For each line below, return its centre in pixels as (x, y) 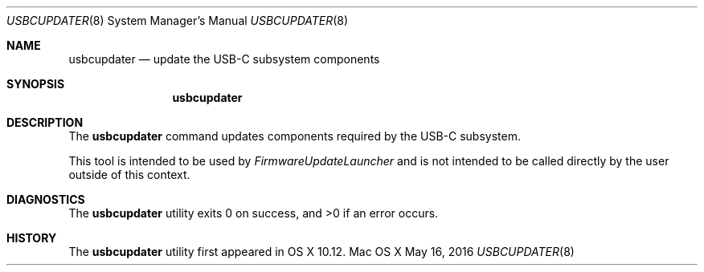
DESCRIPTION (45, 122)
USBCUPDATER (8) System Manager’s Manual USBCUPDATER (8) (178, 20)
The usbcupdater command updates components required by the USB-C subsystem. (295, 136)
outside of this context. (129, 175)
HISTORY (32, 238)
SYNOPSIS (36, 84)
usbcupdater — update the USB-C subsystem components (224, 59)
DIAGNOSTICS (46, 199)
